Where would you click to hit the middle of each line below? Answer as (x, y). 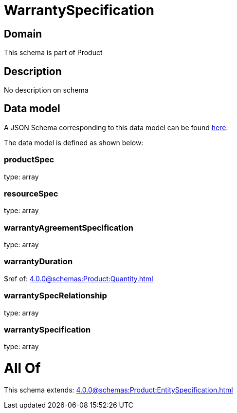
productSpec (29, 160)
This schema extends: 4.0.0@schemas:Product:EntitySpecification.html (118, 390)
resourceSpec (31, 193)
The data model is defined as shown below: (74, 142)
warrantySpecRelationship (55, 296)
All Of (22, 368)
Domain (23, 34)
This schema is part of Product (53, 53)
